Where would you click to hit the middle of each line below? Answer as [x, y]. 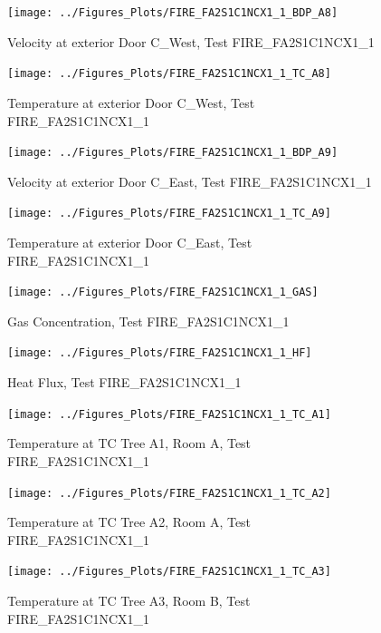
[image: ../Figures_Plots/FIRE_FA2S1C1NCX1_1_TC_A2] [169, 493]
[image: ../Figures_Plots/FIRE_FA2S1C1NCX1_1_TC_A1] [169, 414]
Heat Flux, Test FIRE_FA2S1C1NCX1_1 [124, 382]
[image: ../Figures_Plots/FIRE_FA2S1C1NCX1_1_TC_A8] [169, 74]
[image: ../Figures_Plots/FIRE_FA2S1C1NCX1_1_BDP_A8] [173, 13]
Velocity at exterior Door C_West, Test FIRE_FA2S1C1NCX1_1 [191, 41]
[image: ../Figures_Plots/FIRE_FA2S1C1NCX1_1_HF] [160, 353]
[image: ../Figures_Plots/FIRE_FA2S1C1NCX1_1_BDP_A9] [173, 153]
